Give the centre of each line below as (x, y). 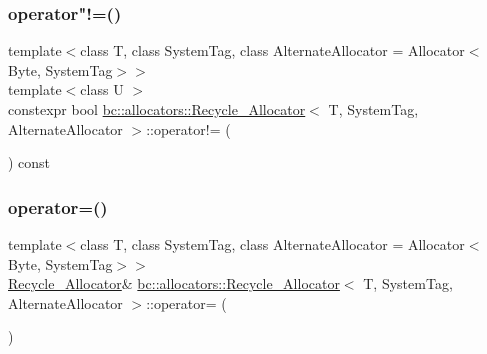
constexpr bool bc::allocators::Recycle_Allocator (157, 109)
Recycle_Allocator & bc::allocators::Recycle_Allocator (174, 283)
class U (102, 89)
